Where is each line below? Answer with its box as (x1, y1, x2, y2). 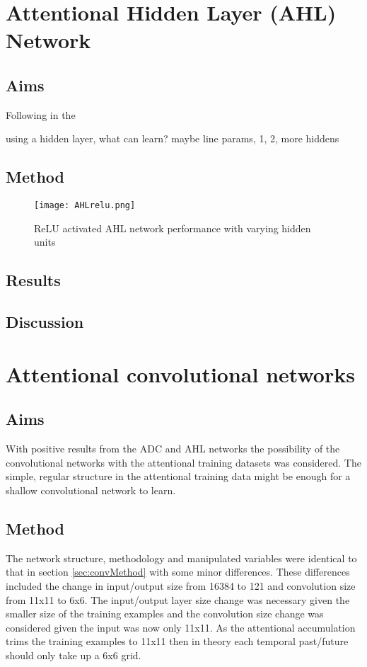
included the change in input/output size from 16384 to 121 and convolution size (6, 578, 356, 593)
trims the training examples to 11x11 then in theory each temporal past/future (6, 634, 349, 649)
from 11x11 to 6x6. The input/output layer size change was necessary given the (6, 592, 350, 607)
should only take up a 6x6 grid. (6, 647, 141, 662)
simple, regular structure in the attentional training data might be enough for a (6, 469, 351, 484)
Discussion (6, 311, 84, 333)
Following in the (6, 107, 76, 122)
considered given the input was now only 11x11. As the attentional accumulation (6, 620, 356, 634)
